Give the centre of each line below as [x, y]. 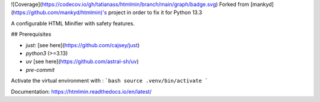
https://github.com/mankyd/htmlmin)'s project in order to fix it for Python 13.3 [108, 12]
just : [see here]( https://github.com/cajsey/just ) [83, 45]
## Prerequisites [31, 34]
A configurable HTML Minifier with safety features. [73, 23]
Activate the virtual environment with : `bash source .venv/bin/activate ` [110, 81]
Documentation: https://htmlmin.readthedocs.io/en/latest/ [81, 91]
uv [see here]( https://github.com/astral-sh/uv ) [82, 61]
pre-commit [40, 70]
